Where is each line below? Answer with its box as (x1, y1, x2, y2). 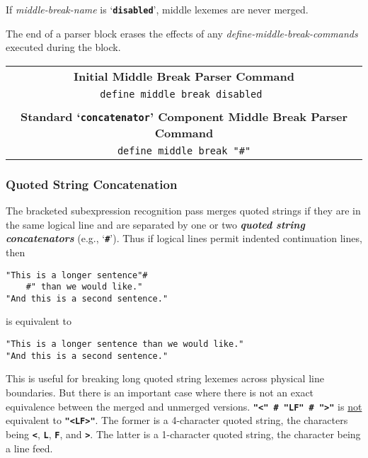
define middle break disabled (100, 88, 263, 100)
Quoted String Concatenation (6, 175, 178, 193)
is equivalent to (6, 314, 72, 328)
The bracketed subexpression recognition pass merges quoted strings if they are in (6, 203, 361, 218)
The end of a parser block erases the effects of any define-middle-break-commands (6, 25, 358, 40)
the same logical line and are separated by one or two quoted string (6, 217, 305, 231)
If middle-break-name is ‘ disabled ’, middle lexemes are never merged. (6, 2, 309, 16)
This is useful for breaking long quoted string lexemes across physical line (6, 371, 324, 386)
